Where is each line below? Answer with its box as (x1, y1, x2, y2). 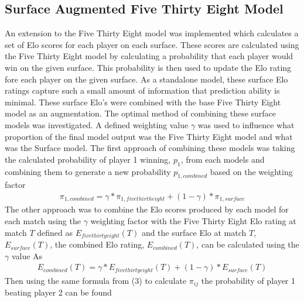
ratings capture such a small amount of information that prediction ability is (5, 84, 280, 97)
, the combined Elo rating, (50, 238, 145, 250)
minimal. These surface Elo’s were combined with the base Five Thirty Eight (5, 95, 281, 108)
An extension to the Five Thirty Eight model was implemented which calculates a (5, 27, 299, 39)
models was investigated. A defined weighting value (5, 118, 189, 131)
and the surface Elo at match (141, 226, 247, 238)
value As (11, 249, 43, 262)
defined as (37, 226, 73, 238)
